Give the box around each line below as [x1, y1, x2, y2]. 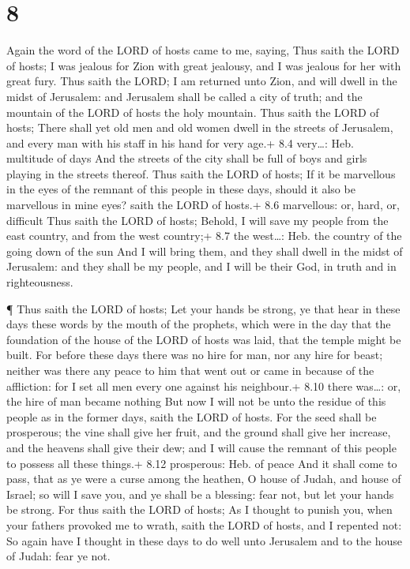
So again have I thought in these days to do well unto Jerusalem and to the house [6, 532, 403, 548]
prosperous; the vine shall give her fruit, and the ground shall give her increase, [6, 424, 391, 440]
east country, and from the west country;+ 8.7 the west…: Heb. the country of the [6, 227, 402, 244]
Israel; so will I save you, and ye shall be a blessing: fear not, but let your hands [6, 485, 394, 502]
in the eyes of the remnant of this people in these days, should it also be [6, 181, 355, 197]
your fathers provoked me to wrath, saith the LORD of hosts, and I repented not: [6, 516, 402, 533]
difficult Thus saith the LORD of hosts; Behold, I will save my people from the [6, 212, 389, 228]
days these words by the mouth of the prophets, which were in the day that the [6, 316, 391, 332]
